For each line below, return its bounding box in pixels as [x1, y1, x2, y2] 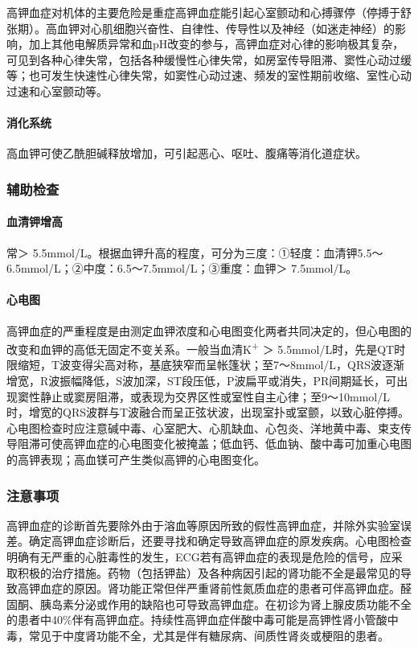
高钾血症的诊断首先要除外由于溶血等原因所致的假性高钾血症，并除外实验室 [6, 516, 400, 533]
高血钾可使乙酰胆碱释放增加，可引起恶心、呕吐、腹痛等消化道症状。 [6, 145, 367, 162]
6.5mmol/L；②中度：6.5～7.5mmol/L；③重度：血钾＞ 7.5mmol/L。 [6, 260, 358, 277]
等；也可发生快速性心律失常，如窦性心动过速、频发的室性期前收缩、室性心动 [6, 67, 412, 84]
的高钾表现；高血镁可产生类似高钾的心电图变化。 [6, 450, 265, 467]
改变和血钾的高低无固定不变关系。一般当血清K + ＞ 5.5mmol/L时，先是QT [6, 339, 395, 357]
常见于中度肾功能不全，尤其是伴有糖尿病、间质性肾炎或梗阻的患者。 [28, 626, 389, 643]
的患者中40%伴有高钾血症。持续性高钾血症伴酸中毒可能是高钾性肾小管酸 [6, 611, 387, 628]
